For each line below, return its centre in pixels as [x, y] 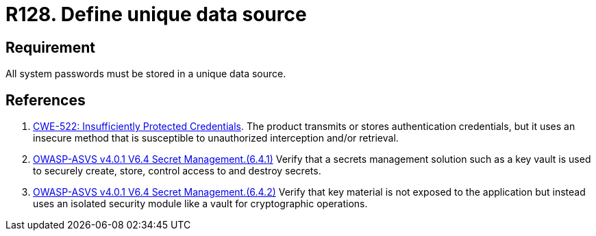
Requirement [51, 47]
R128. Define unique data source [156, 14]
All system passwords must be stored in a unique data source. [146, 74]
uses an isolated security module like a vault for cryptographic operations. [200, 204]
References [46, 100]
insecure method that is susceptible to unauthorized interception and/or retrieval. [216, 138]
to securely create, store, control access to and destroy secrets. [177, 171]
